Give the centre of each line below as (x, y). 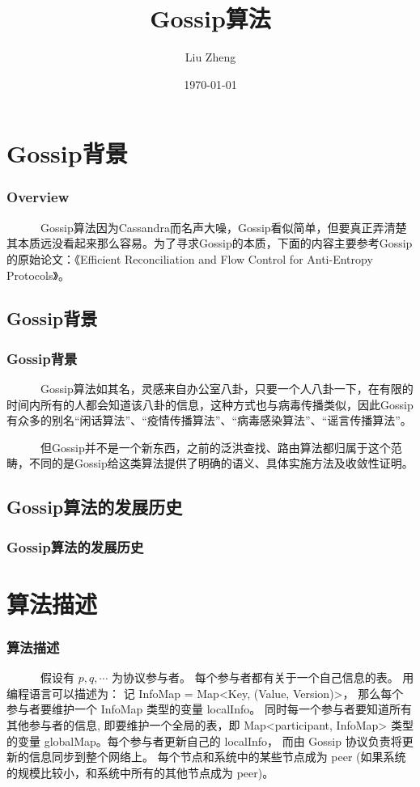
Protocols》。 (38, 275)
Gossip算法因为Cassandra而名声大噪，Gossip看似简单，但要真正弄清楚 (223, 227)
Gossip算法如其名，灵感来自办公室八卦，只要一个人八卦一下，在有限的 (227, 389)
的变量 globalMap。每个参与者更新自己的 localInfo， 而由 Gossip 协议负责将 (204, 740)
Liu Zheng (210, 57)
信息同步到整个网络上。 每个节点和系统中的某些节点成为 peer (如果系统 (217, 757)
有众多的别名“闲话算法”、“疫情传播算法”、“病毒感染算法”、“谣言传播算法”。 (209, 420)
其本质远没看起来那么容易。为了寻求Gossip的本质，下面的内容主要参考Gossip (210, 243)
